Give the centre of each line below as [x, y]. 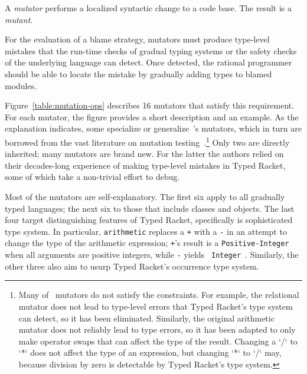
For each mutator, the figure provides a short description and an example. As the [152, 117]
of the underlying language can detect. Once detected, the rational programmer [148, 62]
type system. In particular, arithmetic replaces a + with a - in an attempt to [146, 231]
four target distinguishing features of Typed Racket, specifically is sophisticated [149, 220]
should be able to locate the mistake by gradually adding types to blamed [138, 73]
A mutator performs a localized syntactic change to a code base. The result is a [148, 8]
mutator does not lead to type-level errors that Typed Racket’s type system [156, 306]
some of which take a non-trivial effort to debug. [92, 177]
